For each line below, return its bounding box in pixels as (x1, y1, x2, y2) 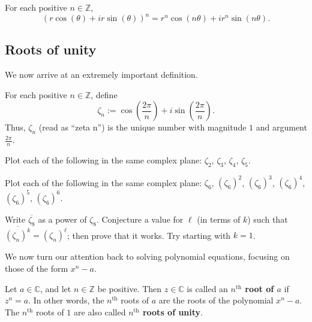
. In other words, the (28, 294, 104, 306)
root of (245, 282, 274, 294)
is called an (187, 282, 228, 294)
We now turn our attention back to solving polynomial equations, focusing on (5, 250, 290, 263)
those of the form (5, 262, 68, 275)
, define (91, 88, 118, 101)
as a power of (38, 212, 87, 225)
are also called (74, 305, 126, 318)
